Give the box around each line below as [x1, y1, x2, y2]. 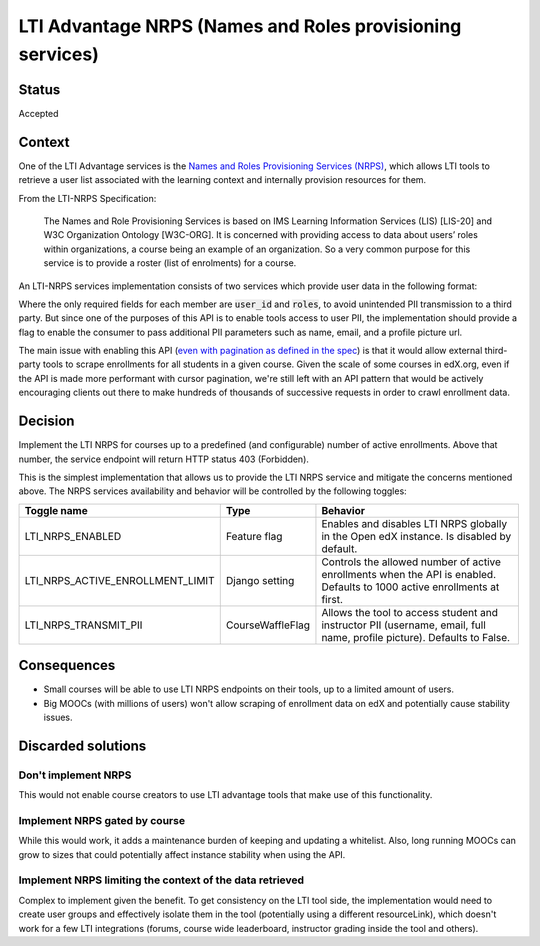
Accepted [18, 107, 59, 119]
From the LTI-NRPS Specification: [18, 192, 157, 204]
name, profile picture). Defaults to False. [321, 630, 510, 644]
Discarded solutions [18, 737, 147, 754]
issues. [43, 711, 74, 723]
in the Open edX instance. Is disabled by [321, 529, 512, 543]
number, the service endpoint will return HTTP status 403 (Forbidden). [18, 453, 310, 465]
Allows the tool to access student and [321, 605, 499, 619]
